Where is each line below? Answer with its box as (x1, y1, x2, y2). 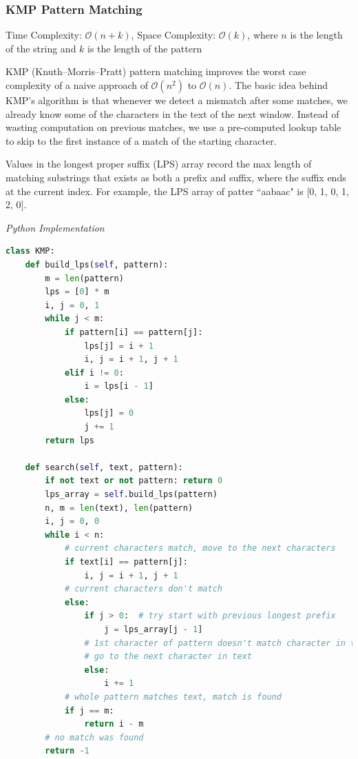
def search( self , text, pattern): (25, 462, 183, 472)
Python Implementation (6, 220, 105, 234)
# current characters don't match (64, 584, 222, 594)
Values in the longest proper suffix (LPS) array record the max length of (6, 156, 312, 171)
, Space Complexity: (131, 28, 216, 42)
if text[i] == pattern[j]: (64, 557, 188, 567)
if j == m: (64, 705, 114, 716)
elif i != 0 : (64, 367, 124, 378)
